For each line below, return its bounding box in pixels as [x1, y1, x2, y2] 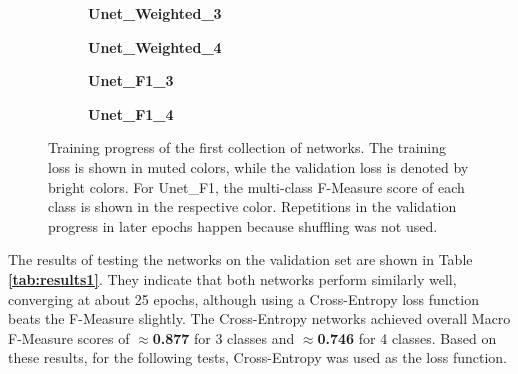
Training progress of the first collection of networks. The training [48, 137, 447, 158]
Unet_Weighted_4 [88, 36, 222, 57]
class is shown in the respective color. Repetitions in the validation [48, 196, 457, 217]
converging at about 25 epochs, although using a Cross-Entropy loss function [8, 288, 479, 309]
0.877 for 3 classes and [152, 327, 295, 348]
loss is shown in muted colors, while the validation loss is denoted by [48, 156, 469, 177]
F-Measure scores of [8, 327, 130, 348]
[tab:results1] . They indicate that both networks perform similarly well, [8, 268, 457, 289]
